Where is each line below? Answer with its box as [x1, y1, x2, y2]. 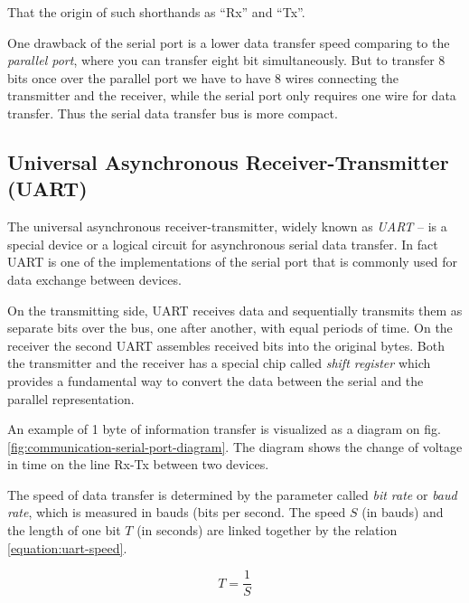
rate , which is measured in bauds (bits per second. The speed [7, 503, 346, 522]
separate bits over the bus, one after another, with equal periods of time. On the [7, 318, 453, 337]
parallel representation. [7, 389, 135, 408]
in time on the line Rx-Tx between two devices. [7, 455, 269, 474]
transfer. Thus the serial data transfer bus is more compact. [7, 103, 338, 122]
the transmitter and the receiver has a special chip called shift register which [7, 353, 431, 372]
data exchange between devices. [7, 269, 182, 288]
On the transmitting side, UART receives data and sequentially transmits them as [7, 300, 463, 319]
